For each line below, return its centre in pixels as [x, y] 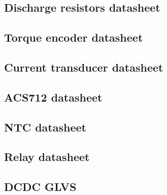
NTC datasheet [45, 127]
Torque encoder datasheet [74, 37]
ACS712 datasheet [53, 97]
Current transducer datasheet [84, 67]
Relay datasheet [47, 157]
